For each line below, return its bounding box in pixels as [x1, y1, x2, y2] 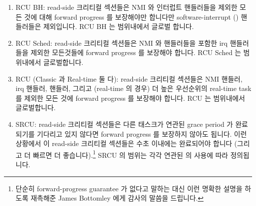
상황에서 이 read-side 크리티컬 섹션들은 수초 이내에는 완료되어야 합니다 [15, 138, 232, 148]
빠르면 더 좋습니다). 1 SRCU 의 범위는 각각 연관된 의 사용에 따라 [32, 148, 228, 160]
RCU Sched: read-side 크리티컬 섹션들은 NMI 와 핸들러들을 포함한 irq [15, 37, 228, 48]
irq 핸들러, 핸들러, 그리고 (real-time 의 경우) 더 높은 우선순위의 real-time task [15, 83, 252, 93]
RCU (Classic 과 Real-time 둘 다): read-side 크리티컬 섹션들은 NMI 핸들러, [15, 73, 243, 84]
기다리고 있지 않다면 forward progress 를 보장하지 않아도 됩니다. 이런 [37, 128, 247, 139]
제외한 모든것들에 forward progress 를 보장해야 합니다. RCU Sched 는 [31, 47, 241, 58]
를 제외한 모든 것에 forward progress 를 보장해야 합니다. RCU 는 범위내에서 [15, 92, 245, 103]
